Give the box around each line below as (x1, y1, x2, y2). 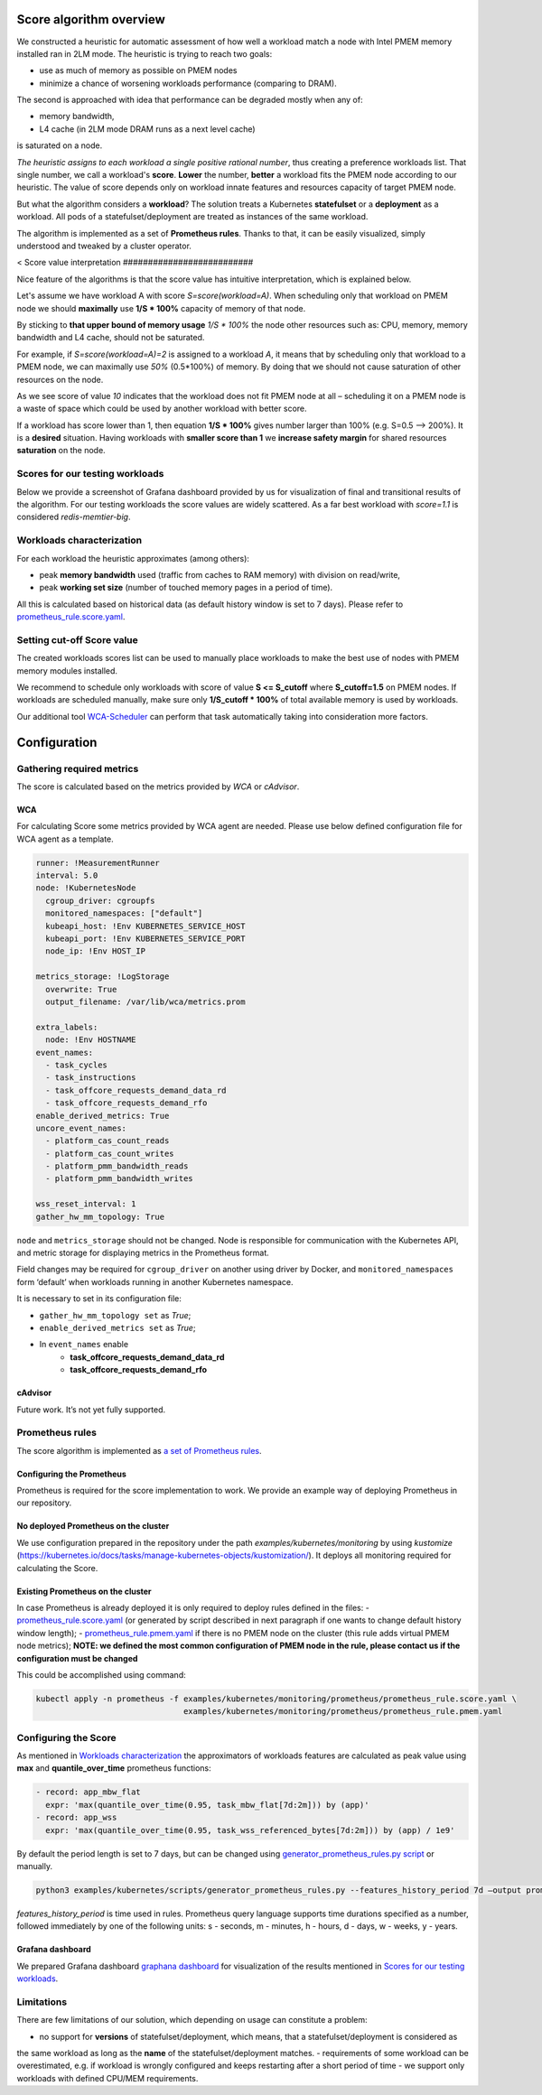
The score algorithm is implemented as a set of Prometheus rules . (16, 1445, 262, 1456)
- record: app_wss (35, 1812, 117, 1823)
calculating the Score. (16, 1562, 98, 1573)
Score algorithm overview (16, 12, 166, 27)
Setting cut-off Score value (16, 633, 139, 646)
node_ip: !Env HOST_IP (45, 946, 146, 956)
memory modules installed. (16, 665, 117, 676)
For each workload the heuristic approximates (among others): (16, 553, 250, 563)
